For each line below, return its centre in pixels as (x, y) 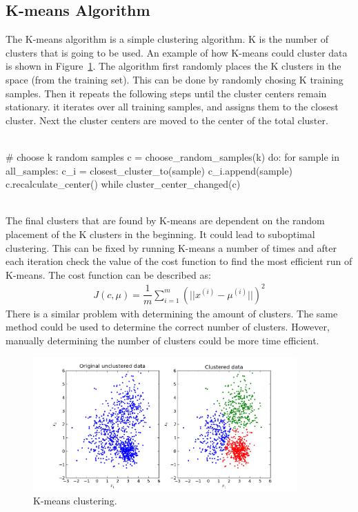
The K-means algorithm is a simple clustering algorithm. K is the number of (167, 39)
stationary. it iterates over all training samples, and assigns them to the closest (172, 107)
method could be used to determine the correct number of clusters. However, (168, 327)
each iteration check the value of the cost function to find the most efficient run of (179, 261)
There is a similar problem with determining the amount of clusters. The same (172, 313)
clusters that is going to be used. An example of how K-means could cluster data (177, 52)
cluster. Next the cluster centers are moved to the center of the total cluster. (167, 120)
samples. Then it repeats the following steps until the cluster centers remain (166, 93)
